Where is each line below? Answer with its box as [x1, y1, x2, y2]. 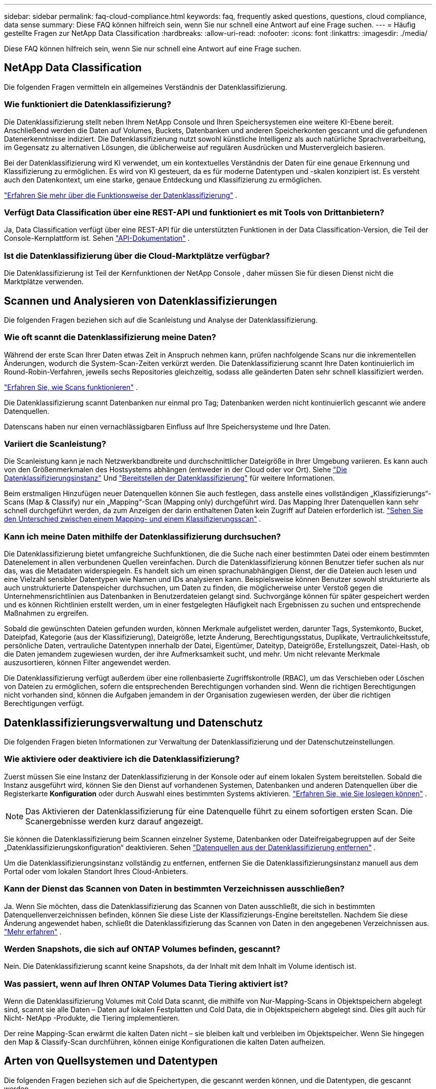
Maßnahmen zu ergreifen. [4, 609, 89, 618]
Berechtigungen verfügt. [4, 699, 84, 708]
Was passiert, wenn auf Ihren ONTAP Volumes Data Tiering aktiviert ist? [4, 978, 288, 989]
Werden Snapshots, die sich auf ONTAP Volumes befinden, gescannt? [4, 943, 281, 954]
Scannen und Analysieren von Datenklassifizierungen [4, 294, 277, 307]
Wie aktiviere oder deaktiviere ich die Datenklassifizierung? [4, 754, 240, 764]
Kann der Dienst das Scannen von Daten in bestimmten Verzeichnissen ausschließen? [4, 884, 345, 894]
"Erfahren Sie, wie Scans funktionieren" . [4, 382, 138, 391]
